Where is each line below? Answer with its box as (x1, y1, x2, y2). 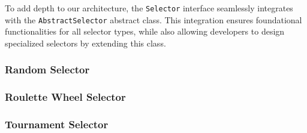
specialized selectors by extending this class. (5, 36, 166, 49)
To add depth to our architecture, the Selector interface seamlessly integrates (5, 2, 293, 14)
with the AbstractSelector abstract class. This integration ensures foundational (5, 13, 302, 26)
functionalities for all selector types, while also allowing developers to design (5, 25, 285, 38)
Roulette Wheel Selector (5, 89, 126, 104)
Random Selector (5, 62, 90, 77)
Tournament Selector (5, 117, 109, 132)
